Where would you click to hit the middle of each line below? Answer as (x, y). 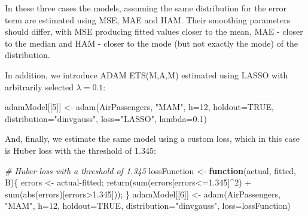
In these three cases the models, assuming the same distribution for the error (146, 8)
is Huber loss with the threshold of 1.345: (80, 150)
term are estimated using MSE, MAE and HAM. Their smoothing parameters (148, 19)
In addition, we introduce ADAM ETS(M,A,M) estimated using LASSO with (147, 74)
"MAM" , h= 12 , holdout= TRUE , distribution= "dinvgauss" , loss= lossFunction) (148, 206)
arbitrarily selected (39, 86)
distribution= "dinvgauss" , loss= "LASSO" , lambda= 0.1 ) (106, 118)
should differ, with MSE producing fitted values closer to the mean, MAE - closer (154, 31)
